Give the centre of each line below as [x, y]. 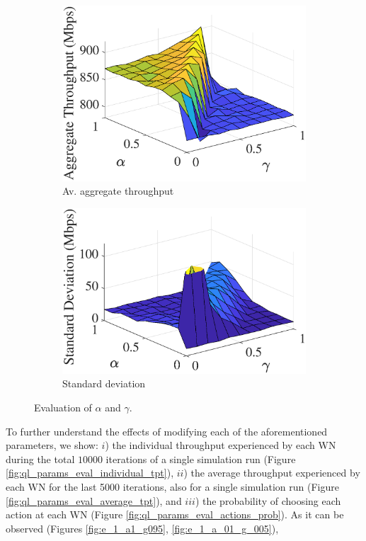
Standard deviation [104, 383]
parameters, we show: [52, 445]
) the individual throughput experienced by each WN [221, 445]
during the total [40, 459]
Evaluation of [63, 407]
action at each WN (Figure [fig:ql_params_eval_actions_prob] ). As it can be [175, 514]
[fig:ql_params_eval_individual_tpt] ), [90, 473]
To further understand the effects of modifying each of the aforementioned [167, 431]
